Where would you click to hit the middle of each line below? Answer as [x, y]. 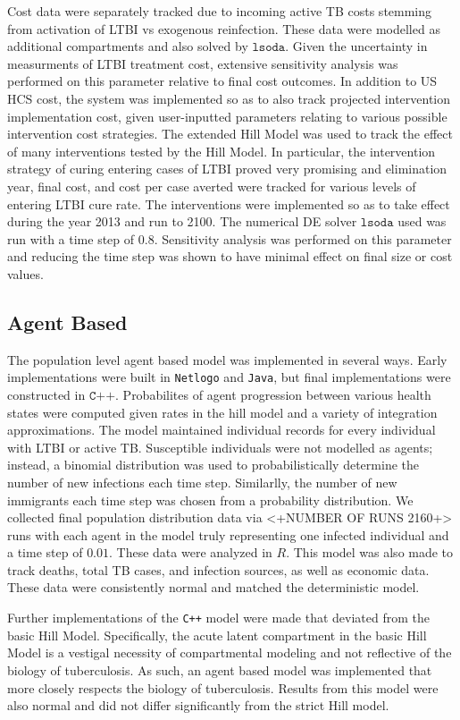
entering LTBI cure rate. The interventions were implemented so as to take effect [229, 203]
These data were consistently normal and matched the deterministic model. [213, 587]
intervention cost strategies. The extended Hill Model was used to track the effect [230, 134]
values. [25, 273]
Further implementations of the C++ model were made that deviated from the [219, 618]
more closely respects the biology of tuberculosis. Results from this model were [223, 687]
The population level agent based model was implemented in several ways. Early [227, 359]
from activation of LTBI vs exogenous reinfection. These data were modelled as [224, 28]
